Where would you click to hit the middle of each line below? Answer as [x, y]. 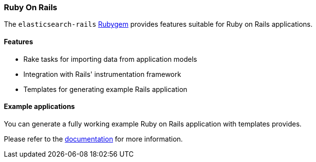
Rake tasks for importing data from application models [110, 59]
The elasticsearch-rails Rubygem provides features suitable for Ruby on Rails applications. [158, 24]
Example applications [39, 107]
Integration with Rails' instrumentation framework [102, 74]
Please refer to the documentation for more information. [93, 139]
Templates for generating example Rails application [105, 89]
